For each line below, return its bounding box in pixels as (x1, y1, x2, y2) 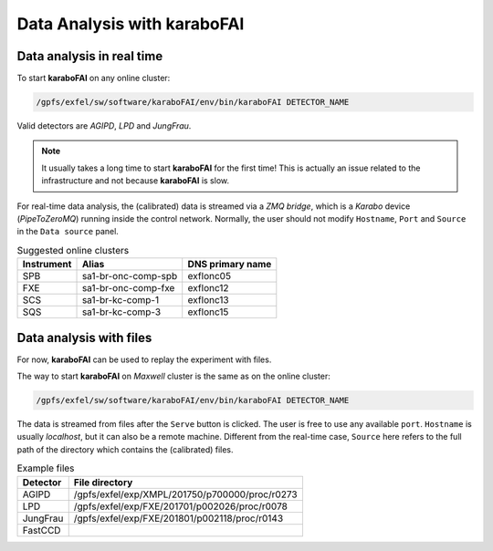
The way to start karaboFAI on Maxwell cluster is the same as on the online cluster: (16, 370, 330, 382)
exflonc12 (187, 282, 229, 295)
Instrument (22, 258, 72, 271)
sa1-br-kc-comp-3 (81, 306, 162, 318)
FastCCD (22, 524, 61, 536)
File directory (73, 475, 133, 488)
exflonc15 (187, 306, 229, 318)
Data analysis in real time (16, 48, 163, 64)
